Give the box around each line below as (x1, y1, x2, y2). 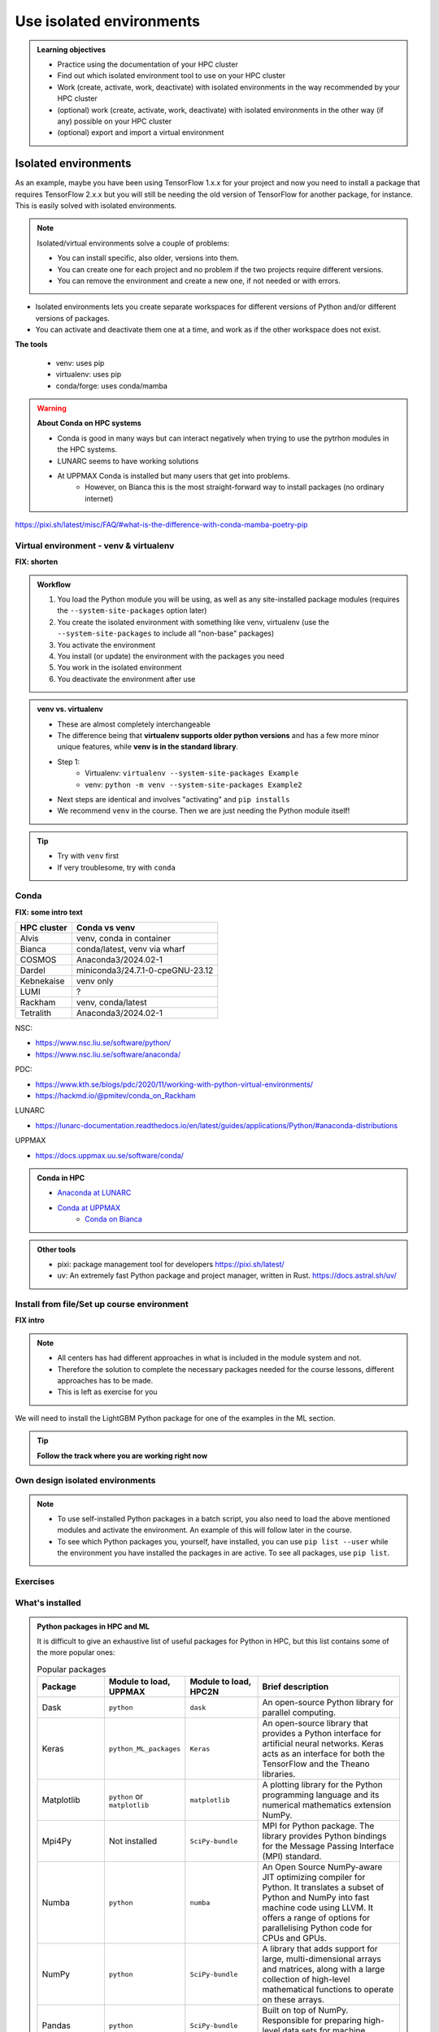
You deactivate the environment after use (57, 674, 196, 684)
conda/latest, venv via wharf (76, 944, 186, 955)
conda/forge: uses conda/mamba (55, 380, 168, 390)
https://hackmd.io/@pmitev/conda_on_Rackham (35, 1091, 197, 1101)
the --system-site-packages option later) (57, 606, 207, 615)
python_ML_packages (108, 1744, 181, 1753)
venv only (76, 975, 114, 987)
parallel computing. (262, 1707, 337, 1718)
